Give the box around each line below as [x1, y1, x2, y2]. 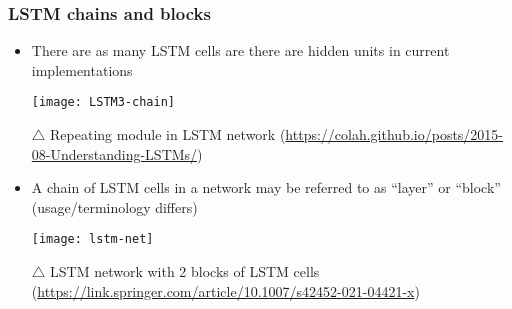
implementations [31, 59, 133, 80]
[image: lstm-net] [31, 232, 154, 247]
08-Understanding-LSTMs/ [31, 143, 198, 164]
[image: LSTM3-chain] [31, 95, 175, 110]
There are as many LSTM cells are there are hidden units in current [31, 40, 450, 61]
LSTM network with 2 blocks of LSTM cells [50, 261, 320, 282]
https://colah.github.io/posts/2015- [285, 124, 504, 145]
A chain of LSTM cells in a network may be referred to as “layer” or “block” [31, 177, 501, 198]
